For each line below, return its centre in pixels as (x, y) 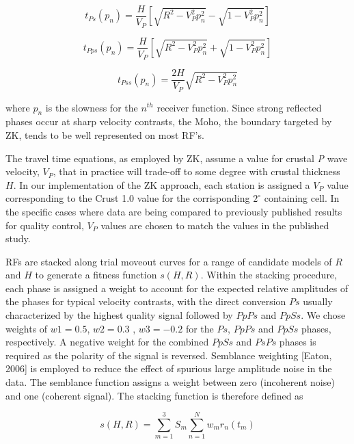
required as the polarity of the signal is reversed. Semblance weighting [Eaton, (169, 355)
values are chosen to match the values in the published (215, 225)
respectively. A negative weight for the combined (107, 342)
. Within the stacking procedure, (269, 275)
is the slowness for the (92, 107)
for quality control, (45, 225)
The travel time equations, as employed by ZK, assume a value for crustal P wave (177, 158)
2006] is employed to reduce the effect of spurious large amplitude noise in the (169, 368)
